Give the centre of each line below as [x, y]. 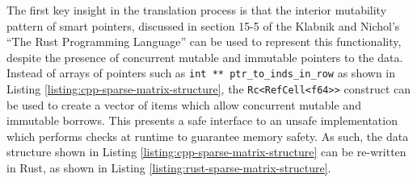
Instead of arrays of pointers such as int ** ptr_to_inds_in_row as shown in [201, 73]
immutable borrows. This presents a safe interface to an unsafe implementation [202, 120]
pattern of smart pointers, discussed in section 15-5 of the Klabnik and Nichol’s [203, 25]
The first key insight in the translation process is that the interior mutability [197, 10]
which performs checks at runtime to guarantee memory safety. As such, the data [208, 136]
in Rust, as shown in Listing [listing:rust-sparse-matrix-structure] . [169, 168]
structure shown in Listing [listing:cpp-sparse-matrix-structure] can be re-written [206, 152]
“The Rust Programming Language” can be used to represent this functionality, [204, 41]
